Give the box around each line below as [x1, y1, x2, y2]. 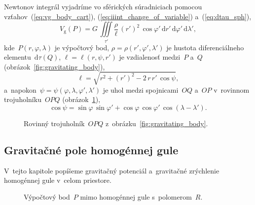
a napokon [4, 84, 36, 95]
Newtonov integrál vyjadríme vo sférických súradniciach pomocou [4, 1, 202, 11]
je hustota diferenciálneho [166, 42, 244, 52]
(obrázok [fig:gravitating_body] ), [4, 61, 105, 71]
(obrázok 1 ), [62, 94, 101, 104]
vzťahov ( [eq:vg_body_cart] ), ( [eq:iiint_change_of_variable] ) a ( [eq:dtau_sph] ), [4, 11, 252, 21]
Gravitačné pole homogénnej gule [4, 142, 179, 158]
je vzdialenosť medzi [119, 52, 181, 62]
